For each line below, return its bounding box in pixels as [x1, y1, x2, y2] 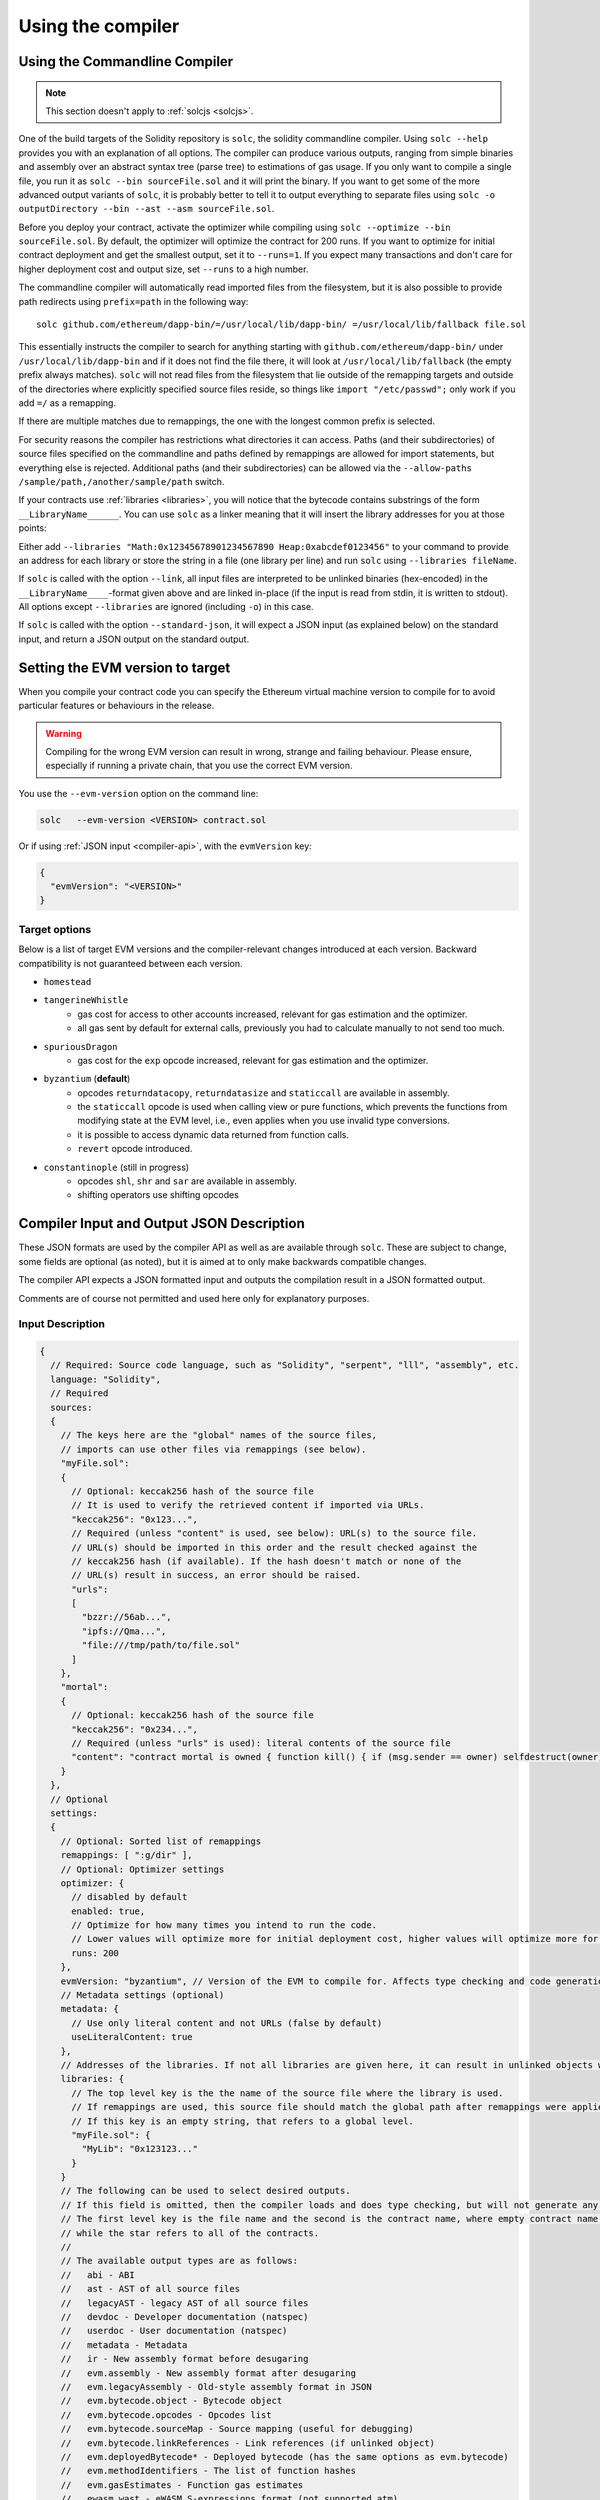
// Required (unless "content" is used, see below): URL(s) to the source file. [71, 1528, 478, 1539]
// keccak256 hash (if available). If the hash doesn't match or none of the [71, 1555, 462, 1567]
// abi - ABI [60, 2269, 135, 2280]
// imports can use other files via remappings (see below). [60, 1443, 367, 1455]
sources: [50, 1401, 93, 1413]
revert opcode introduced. [77, 1143, 193, 1155]
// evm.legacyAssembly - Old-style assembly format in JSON [60, 2381, 372, 2392]
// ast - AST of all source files [60, 2283, 240, 2295]
